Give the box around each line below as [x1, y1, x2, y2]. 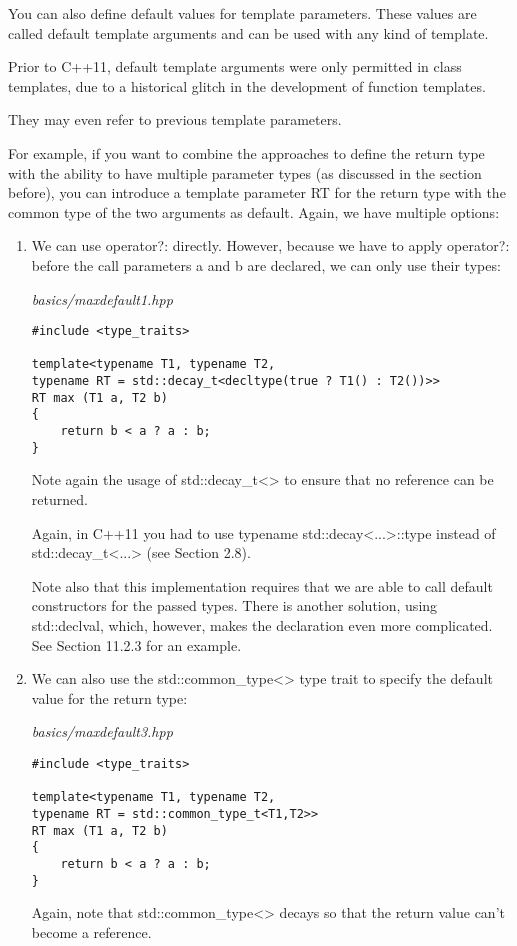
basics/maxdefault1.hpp [31, 288, 173, 309]
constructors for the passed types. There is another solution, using [31, 595, 438, 616]
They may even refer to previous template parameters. [8, 109, 342, 130]
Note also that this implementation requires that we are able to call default [31, 575, 493, 596]
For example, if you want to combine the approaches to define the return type [8, 142, 485, 163]
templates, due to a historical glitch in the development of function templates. [8, 75, 486, 96]
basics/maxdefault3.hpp [31, 721, 173, 742]
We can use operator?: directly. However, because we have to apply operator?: [31, 235, 510, 256]
